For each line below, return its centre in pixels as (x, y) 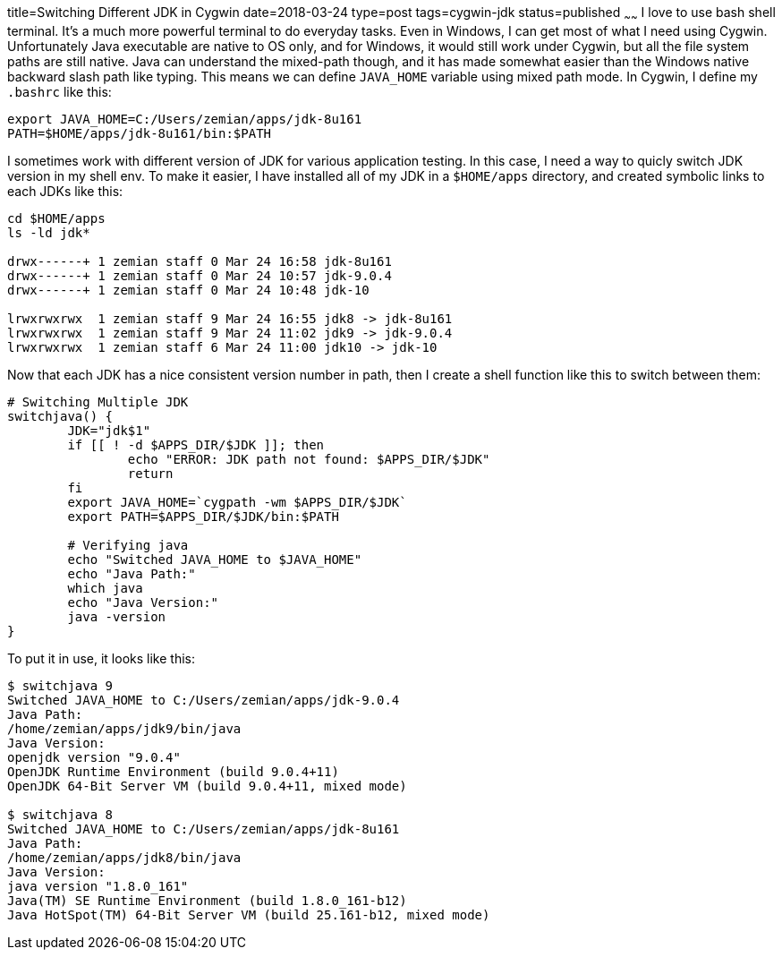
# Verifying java (128, 545)
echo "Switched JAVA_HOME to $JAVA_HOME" (215, 559)
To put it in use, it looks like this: (101, 658)
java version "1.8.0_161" (98, 886)
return (150, 473)
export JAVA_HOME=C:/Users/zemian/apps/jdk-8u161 (185, 119)
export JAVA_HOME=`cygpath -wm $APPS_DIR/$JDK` (237, 502)
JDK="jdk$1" (109, 430)
